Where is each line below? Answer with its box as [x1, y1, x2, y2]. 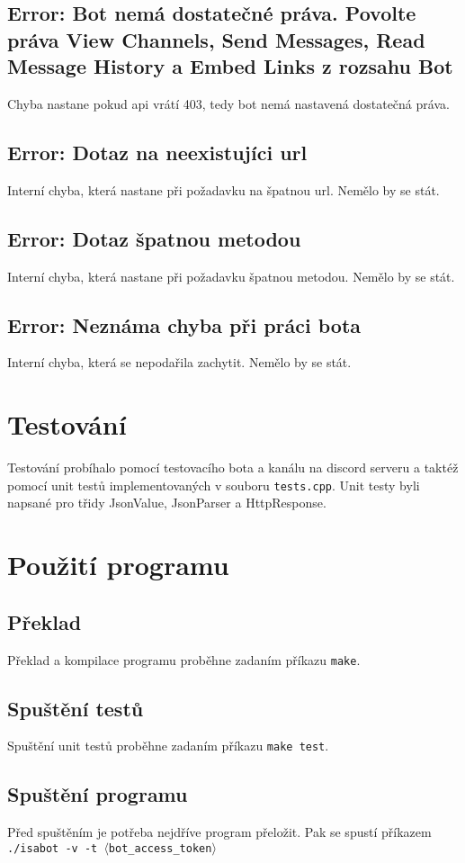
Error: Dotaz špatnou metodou [7, 224, 301, 252]
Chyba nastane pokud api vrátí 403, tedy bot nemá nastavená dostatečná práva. [7, 94, 450, 112]
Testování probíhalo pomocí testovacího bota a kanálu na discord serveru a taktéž [7, 458, 459, 477]
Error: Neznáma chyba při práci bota [7, 310, 362, 338]
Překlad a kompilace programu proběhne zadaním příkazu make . [7, 650, 361, 669]
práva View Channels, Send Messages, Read [7, 25, 425, 53]
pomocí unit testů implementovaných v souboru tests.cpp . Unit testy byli [7, 475, 420, 494]
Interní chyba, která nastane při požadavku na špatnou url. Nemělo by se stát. [7, 180, 440, 199]
